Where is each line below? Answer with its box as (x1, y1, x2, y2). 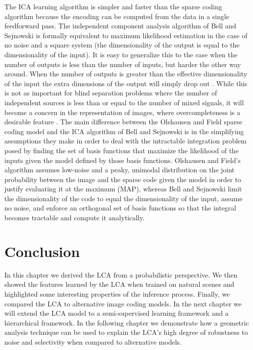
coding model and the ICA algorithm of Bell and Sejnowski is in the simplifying (4, 126, 244, 136)
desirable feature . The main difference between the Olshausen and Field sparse (4, 117, 243, 127)
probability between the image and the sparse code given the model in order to (4, 174, 241, 184)
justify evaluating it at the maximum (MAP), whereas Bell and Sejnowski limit (4, 184, 242, 194)
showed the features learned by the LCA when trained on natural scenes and (4, 279, 234, 289)
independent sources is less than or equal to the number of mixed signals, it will (4, 97, 244, 107)
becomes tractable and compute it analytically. (4, 212, 145, 223)
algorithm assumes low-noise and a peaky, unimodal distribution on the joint (4, 164, 235, 175)
